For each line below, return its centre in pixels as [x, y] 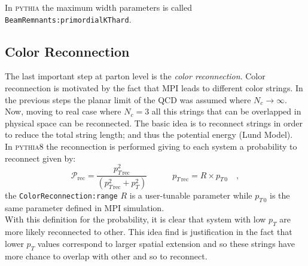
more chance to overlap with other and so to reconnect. [106, 256]
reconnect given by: [40, 158]
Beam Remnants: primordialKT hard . [68, 19]
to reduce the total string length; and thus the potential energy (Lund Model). [149, 134]
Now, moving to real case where [63, 111]
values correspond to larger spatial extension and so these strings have [166, 243]
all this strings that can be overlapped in [226, 111]
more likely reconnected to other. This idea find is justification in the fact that [149, 232]
